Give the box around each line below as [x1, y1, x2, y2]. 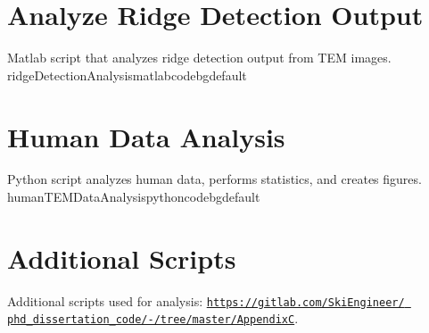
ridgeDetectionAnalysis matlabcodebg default [7, 65, 247, 84]
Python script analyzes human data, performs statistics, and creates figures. [7, 170, 422, 188]
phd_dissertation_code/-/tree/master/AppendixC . [7, 309, 299, 328]
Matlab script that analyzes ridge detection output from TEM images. [7, 48, 392, 67]
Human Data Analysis [7, 118, 285, 154]
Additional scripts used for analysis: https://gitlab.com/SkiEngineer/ [7, 291, 405, 310]
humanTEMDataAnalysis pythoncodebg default [7, 187, 260, 206]
